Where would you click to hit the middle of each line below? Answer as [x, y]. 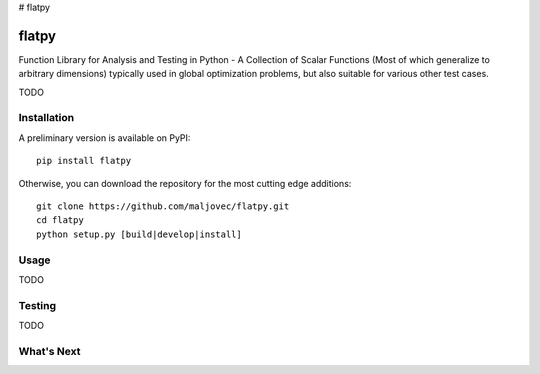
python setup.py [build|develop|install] [139, 234]
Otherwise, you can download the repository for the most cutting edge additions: [185, 183]
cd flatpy [60, 220]
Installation [46, 118]
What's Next [49, 351]
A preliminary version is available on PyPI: [104, 137]
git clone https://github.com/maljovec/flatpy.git [163, 206]
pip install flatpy [84, 161]
